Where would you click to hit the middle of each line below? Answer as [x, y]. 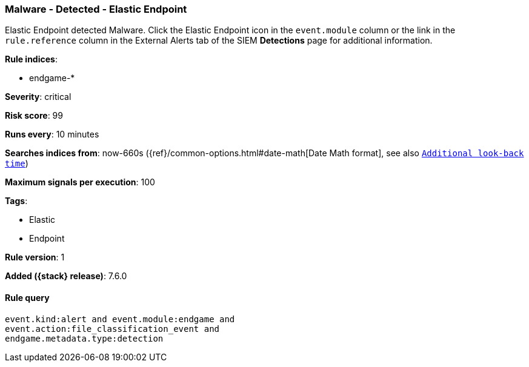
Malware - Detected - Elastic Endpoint [96, 9]
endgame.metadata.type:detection [84, 338]
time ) [17, 164]
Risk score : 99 [34, 116]
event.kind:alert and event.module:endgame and [120, 319]
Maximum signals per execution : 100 [80, 182]
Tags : [16, 201]
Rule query [27, 297]
